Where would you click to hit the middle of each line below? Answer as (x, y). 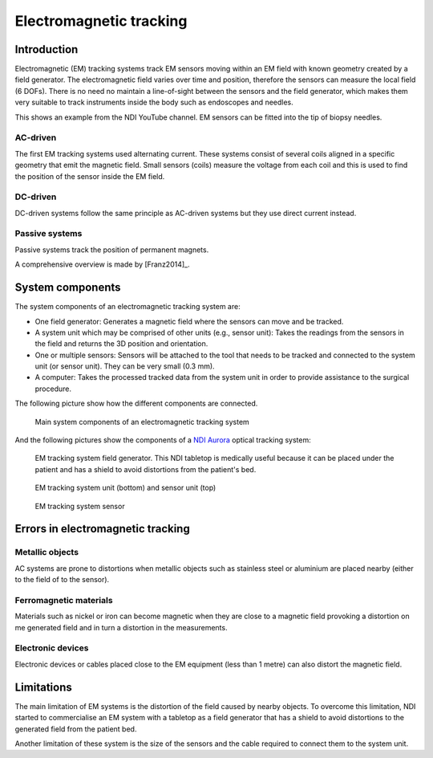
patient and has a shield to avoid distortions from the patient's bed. (146, 469)
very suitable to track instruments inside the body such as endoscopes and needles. (154, 102)
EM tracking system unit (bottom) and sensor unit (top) (125, 488)
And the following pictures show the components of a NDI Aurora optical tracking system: (163, 440)
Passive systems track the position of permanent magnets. (112, 250)
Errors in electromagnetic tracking (102, 529)
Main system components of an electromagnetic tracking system (142, 422)
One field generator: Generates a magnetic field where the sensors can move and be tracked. (189, 321)
